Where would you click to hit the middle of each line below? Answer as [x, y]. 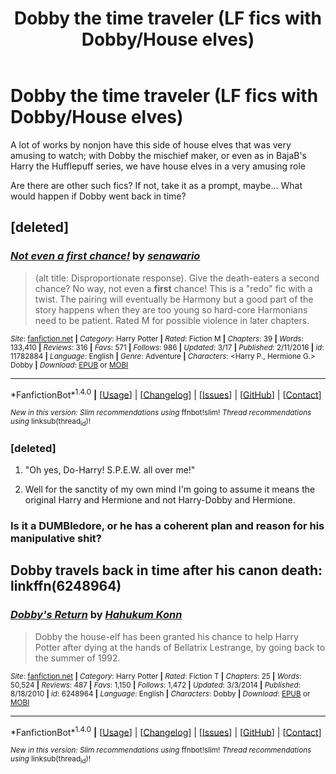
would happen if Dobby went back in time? [98, 196]
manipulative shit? [56, 538]
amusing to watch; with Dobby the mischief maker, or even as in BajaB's [159, 155]
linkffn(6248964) [66, 586]
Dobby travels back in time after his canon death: [166, 570]
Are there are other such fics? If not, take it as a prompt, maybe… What [156, 185]
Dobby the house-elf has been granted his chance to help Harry [166, 636]
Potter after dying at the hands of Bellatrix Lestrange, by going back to [180, 647]
